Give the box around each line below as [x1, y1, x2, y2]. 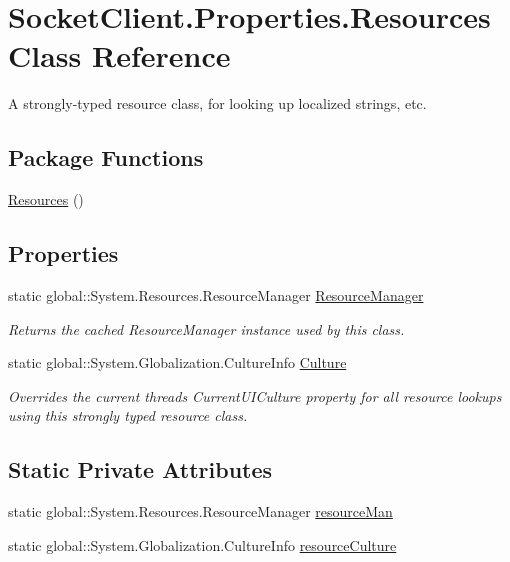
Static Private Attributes [8, 454, 273, 485]
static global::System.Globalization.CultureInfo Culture [8, 352, 347, 373]
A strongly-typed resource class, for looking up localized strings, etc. [8, 93, 427, 114]
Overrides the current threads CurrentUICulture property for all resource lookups [8, 385, 502, 406]
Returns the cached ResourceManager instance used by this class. [8, 318, 405, 339]
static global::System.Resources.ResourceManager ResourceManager [8, 284, 424, 305]
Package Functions [8, 142, 204, 173]
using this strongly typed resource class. [8, 405, 248, 426]
